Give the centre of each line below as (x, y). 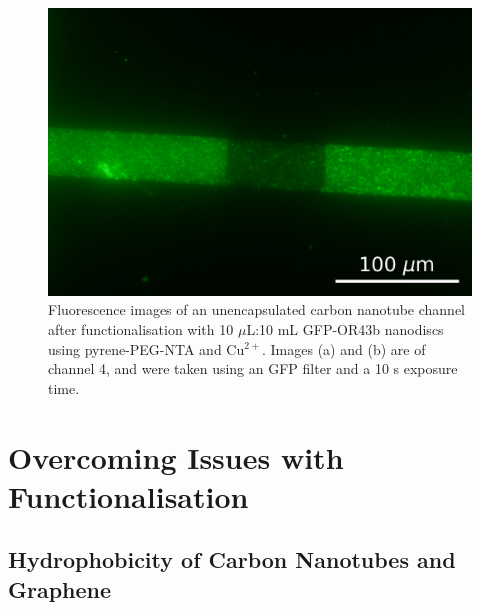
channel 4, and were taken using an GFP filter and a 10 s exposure (253, 368)
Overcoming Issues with (176, 456)
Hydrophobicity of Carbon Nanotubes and (232, 559)
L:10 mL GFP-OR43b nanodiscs (345, 328)
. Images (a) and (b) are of (344, 348)
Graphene (60, 588)
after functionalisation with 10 (141, 328)
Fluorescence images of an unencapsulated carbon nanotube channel (257, 309)
